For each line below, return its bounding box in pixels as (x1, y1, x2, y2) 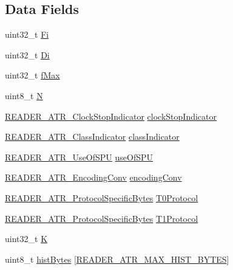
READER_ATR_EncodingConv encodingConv (5, 171, 182, 184)
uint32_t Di (5, 48, 50, 61)
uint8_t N (5, 89, 43, 102)
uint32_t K (5, 232, 48, 245)
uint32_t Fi (5, 28, 49, 41)
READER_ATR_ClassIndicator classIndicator (5, 130, 180, 143)
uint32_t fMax (5, 69, 60, 81)
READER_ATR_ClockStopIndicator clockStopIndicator (5, 109, 217, 122)
